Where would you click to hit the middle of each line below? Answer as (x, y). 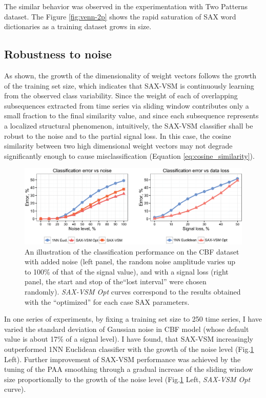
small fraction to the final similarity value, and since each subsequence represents (131, 116)
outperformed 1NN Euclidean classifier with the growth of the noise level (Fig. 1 (129, 349)
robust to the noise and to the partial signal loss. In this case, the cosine (118, 135)
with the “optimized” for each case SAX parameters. (107, 301)
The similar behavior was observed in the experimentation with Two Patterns (126, 6)
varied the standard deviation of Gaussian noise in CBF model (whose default (127, 329)
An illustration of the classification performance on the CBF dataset (132, 251)
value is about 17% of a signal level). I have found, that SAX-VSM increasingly (129, 339)
